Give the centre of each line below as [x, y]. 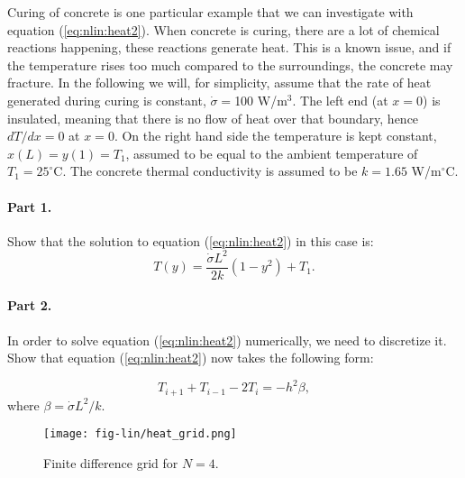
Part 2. [30, 305]
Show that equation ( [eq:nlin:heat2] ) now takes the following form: [191, 358]
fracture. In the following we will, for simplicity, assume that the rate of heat [219, 83]
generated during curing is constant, [107, 100]
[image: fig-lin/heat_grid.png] [140, 434]
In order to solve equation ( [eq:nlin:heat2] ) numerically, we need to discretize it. [227, 340]
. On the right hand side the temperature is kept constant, [275, 136]
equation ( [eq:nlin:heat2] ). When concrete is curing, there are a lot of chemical [223, 29]
